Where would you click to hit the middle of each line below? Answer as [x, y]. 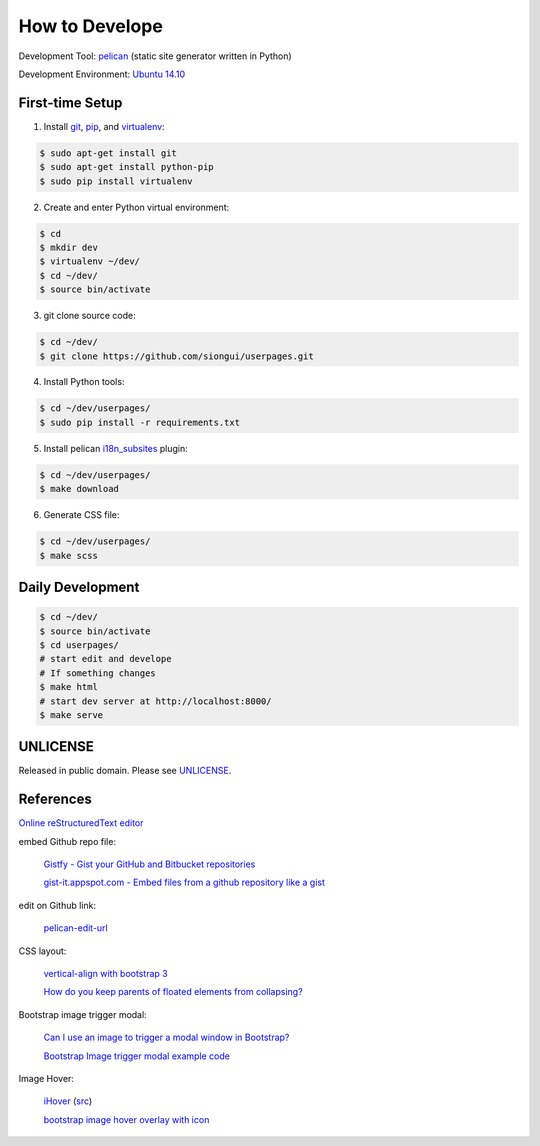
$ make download [79, 489]
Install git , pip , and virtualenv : [104, 126]
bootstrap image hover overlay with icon [126, 1119]
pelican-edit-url [76, 928]
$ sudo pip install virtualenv [116, 181]
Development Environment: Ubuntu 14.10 [101, 74]
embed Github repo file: [67, 841]
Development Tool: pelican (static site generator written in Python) [155, 56]
